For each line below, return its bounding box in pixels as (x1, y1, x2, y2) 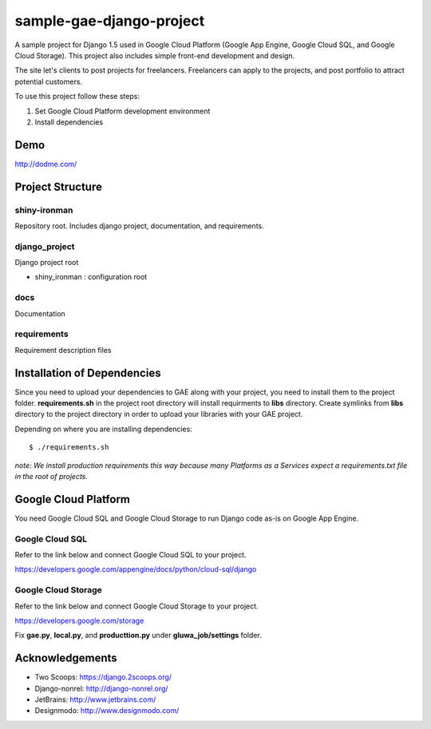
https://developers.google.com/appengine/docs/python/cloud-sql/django (14, 565, 257, 574)
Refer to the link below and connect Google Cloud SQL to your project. (14, 550, 247, 560)
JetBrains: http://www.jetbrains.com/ (34, 695, 156, 704)
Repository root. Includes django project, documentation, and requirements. (14, 220, 265, 231)
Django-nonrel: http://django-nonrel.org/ (34, 683, 168, 693)
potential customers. (14, 77, 83, 86)
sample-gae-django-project (14, 12, 205, 30)
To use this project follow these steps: (14, 92, 140, 101)
